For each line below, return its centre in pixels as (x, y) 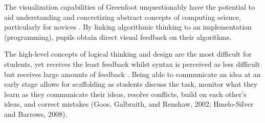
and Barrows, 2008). (36, 114)
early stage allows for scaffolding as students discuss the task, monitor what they (131, 84)
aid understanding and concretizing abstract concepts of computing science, (123, 17)
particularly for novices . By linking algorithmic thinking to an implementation (128, 27)
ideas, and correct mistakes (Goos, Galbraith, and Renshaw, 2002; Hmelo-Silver (129, 104)
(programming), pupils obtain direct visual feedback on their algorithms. (118, 36)
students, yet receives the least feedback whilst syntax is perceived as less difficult (132, 64)
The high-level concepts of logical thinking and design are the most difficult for (128, 54)
